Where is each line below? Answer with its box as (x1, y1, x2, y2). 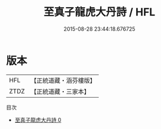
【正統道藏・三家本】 (30, 87, 91, 95)
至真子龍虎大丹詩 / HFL (43, 5, 156, 19)
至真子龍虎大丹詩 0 (14, 116, 62, 123)
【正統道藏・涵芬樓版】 (30, 76, 96, 85)
